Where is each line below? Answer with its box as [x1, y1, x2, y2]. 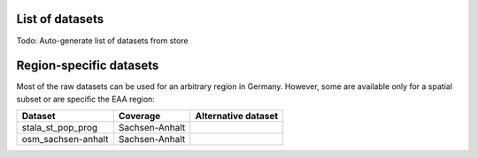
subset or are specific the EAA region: [16, 94, 155, 104]
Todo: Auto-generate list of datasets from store [16, 35, 189, 46]
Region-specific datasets [16, 58, 159, 73]
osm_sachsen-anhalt [21, 133, 109, 146]
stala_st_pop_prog [21, 122, 98, 134]
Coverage [118, 110, 161, 123]
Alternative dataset [195, 110, 279, 123]
